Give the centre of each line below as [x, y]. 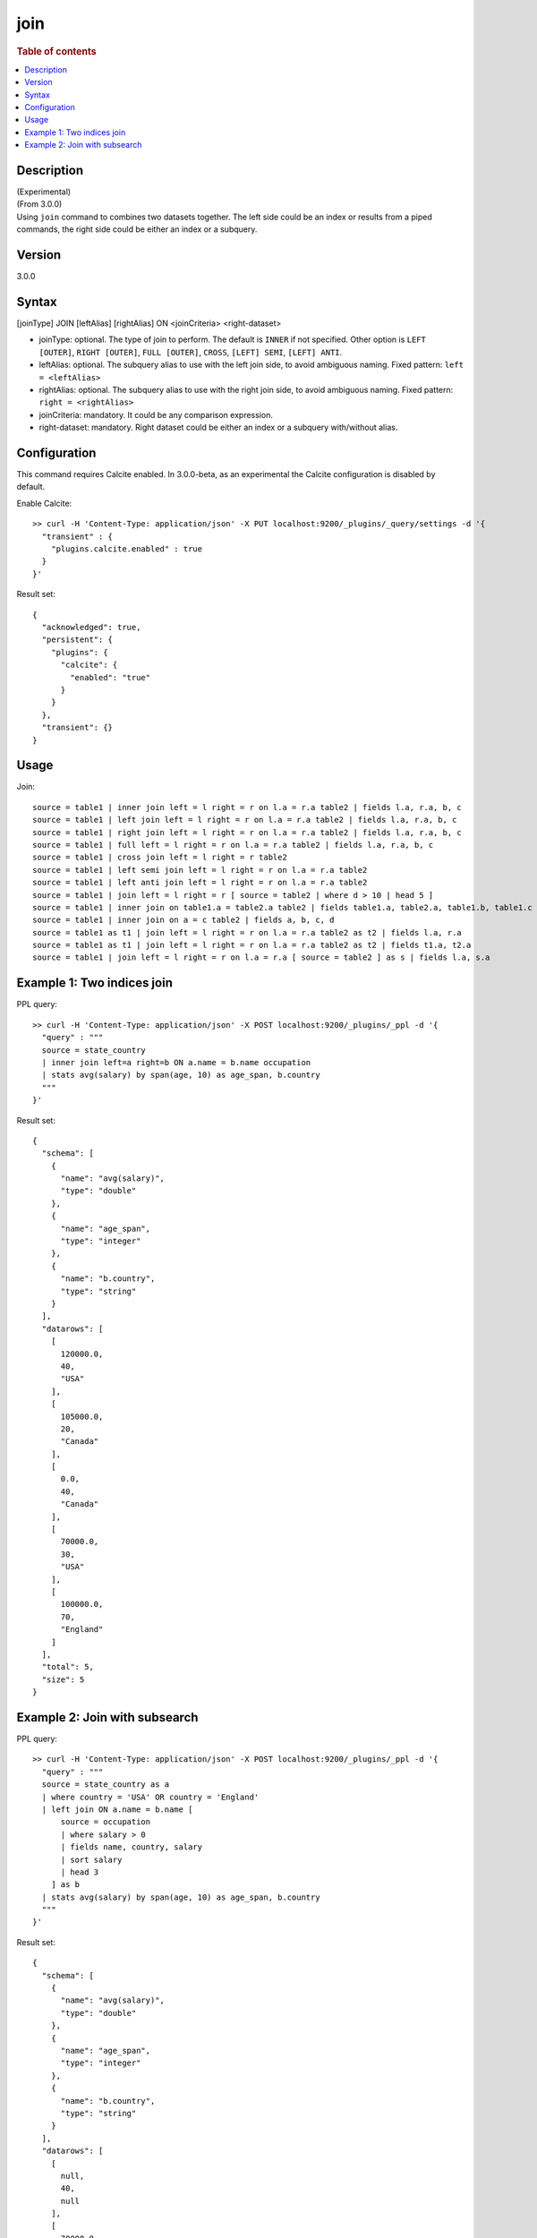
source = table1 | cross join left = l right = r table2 [160, 858]
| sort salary [91, 1859]
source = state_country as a [106, 1785]
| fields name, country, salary [132, 1847]
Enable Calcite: [44, 503]
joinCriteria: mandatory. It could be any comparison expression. [156, 414]
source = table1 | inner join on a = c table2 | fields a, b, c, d [183, 920]
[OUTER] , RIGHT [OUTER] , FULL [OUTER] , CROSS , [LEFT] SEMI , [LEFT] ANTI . [191, 352]
